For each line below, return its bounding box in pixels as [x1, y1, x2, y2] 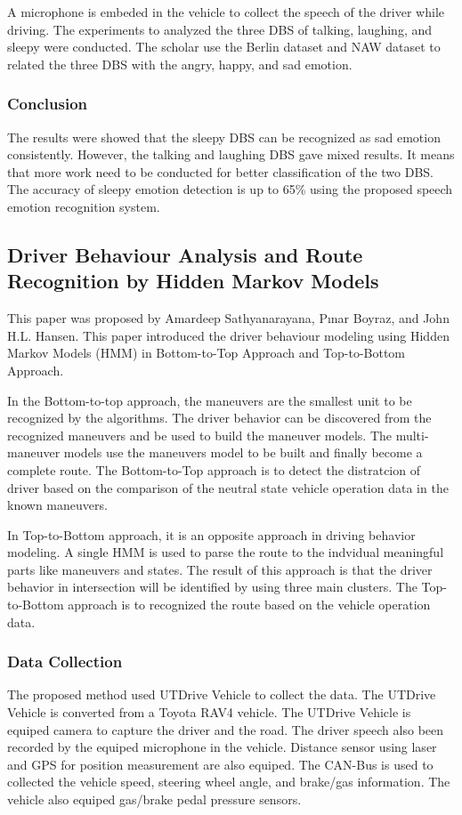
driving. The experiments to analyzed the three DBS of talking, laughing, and [7, 20, 433, 38]
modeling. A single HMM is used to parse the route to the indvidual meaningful [7, 543, 444, 561]
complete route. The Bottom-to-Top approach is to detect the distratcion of [7, 460, 420, 479]
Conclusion [7, 93, 87, 115]
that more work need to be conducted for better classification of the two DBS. [7, 162, 434, 181]
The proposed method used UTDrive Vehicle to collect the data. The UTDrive [7, 685, 436, 704]
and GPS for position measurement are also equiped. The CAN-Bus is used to [7, 754, 434, 773]
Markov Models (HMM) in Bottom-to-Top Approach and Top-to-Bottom [7, 343, 406, 362]
